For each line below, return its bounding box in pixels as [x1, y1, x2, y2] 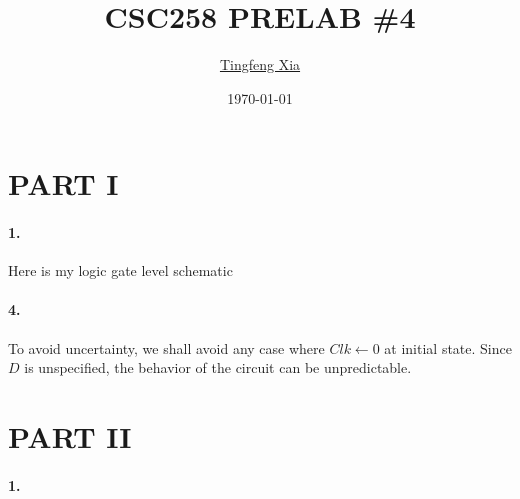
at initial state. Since [384, 337, 512, 358]
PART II [8, 416, 132, 457]
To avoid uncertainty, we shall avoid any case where [8, 337, 325, 358]
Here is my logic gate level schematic [8, 260, 233, 281]
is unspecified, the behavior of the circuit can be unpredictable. [24, 357, 412, 378]
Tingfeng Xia [219, 54, 301, 75]
